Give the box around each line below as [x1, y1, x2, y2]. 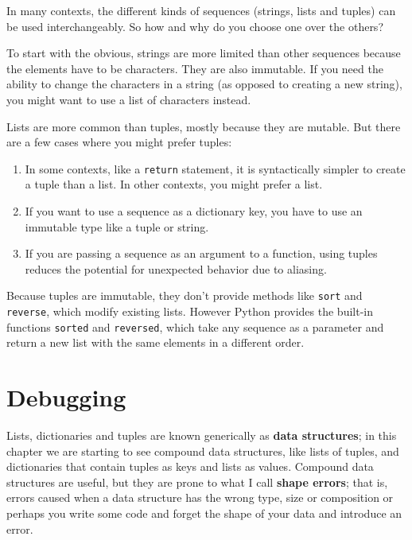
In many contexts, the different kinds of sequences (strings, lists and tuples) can [6, 2, 396, 18]
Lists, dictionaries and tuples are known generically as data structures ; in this [6, 427, 397, 444]
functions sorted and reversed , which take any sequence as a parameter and [6, 318, 384, 335]
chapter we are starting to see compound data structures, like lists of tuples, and [6, 442, 399, 459]
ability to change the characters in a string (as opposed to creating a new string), [6, 76, 402, 92]
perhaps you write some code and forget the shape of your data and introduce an [6, 505, 402, 522]
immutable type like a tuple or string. [25, 218, 209, 235]
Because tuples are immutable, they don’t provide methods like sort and [6, 287, 363, 304]
